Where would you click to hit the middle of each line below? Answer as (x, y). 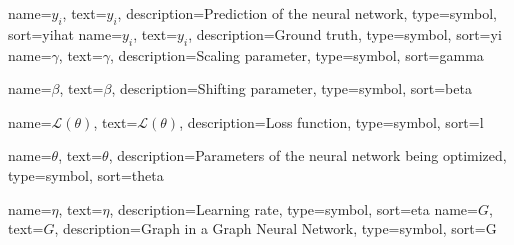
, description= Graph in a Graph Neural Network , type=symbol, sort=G (275, 228)
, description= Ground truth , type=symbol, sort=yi (345, 33)
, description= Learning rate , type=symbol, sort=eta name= (293, 208)
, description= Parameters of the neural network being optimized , (307, 155)
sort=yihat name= (65, 33)
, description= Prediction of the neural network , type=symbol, (307, 13)
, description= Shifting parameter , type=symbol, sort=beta (291, 88)
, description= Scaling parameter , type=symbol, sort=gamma (297, 54)
